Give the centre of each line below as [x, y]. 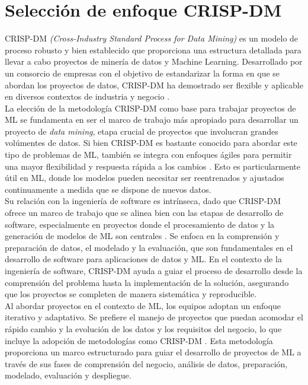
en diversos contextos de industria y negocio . [87, 96]
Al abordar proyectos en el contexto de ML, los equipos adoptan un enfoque [143, 305]
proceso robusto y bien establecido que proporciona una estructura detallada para [153, 50]
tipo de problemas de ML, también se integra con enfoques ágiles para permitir [148, 155]
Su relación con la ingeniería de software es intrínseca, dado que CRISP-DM [143, 201]
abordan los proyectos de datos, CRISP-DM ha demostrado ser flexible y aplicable [154, 85]
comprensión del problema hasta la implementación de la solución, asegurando [147, 282]
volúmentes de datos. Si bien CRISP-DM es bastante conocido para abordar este [151, 143]
